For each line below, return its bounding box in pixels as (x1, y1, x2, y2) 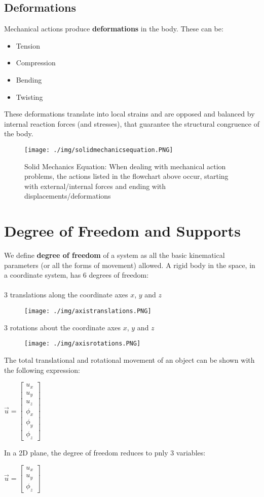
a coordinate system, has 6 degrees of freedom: (4, 270, 149, 280)
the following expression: (4, 364, 80, 375)
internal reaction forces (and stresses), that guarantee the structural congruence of (4, 118, 259, 129)
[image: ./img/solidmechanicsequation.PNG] (24, 146, 173, 154)
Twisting (16, 91, 43, 102)
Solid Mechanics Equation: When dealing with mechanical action (24, 161, 226, 171)
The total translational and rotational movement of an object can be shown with (4, 354, 255, 365)
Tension (16, 40, 40, 51)
